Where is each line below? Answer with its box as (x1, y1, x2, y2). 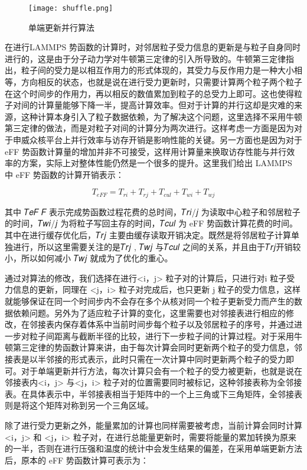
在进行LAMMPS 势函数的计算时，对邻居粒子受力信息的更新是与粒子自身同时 (5, 41, 301, 53)
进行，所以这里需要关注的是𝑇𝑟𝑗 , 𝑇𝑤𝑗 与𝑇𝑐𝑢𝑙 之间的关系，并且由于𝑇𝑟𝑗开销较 (12, 240, 301, 252)
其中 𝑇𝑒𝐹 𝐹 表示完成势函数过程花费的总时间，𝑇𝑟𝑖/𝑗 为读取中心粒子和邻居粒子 (5, 205, 301, 218)
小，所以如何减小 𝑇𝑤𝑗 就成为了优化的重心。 (5, 252, 173, 264)
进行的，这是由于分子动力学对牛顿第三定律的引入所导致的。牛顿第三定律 (5, 52, 286, 64)
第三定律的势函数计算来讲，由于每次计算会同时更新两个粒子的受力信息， (12, 341, 294, 354)
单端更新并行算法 (28, 21, 94, 33)
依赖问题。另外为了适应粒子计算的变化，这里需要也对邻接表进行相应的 (12, 306, 286, 319)
